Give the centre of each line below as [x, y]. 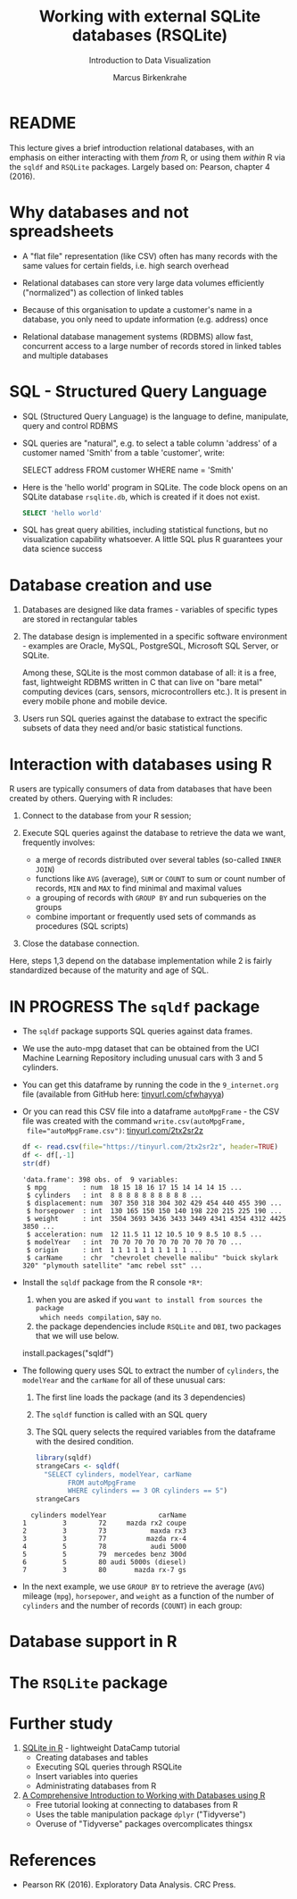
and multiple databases [65, 356]
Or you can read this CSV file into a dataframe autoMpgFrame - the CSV [151, 1112]
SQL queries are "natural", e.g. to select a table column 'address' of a [149, 443]
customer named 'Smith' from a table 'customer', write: [124, 452]
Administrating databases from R [96, 1786]
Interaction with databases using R [140, 764]
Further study [61, 1723]
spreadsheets [62, 231]
